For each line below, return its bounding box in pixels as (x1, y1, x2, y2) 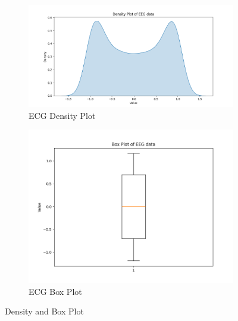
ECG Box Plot (29, 285, 82, 297)
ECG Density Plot (29, 109, 96, 121)
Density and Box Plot (5, 305, 84, 317)
